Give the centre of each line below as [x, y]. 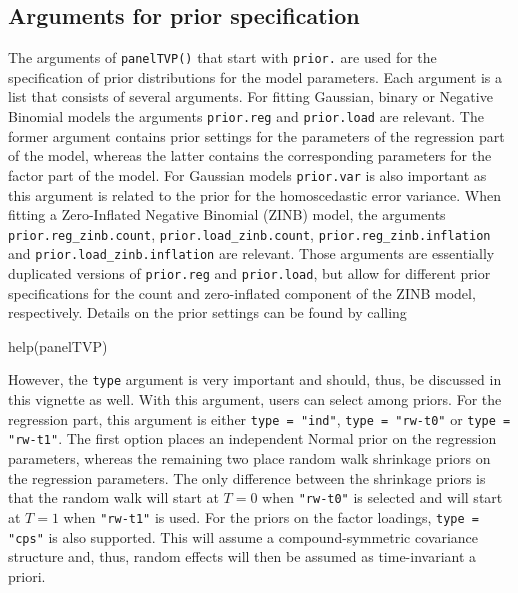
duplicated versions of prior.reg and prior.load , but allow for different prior [249, 273]
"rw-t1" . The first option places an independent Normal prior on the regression [252, 438]
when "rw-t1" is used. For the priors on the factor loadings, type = [271, 516]
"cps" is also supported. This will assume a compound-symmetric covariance [243, 536]
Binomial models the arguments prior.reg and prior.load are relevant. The [246, 116]
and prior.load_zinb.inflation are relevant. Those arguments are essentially [251, 253]
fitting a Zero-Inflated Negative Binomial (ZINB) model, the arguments [227, 214]
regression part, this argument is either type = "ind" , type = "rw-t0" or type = [259, 418]
